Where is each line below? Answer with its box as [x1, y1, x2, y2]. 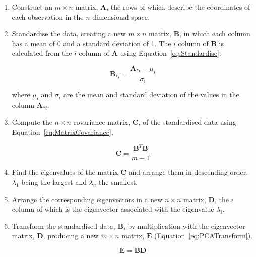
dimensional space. [92, 11, 150, 22]
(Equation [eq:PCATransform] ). [154, 230, 253, 241]
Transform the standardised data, [12, 220, 115, 231]
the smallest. [99, 176, 138, 187]
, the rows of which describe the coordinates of [106, 2, 250, 12]
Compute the [12, 116, 52, 127]
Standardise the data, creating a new [12, 28, 126, 39]
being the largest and [21, 176, 87, 187]
